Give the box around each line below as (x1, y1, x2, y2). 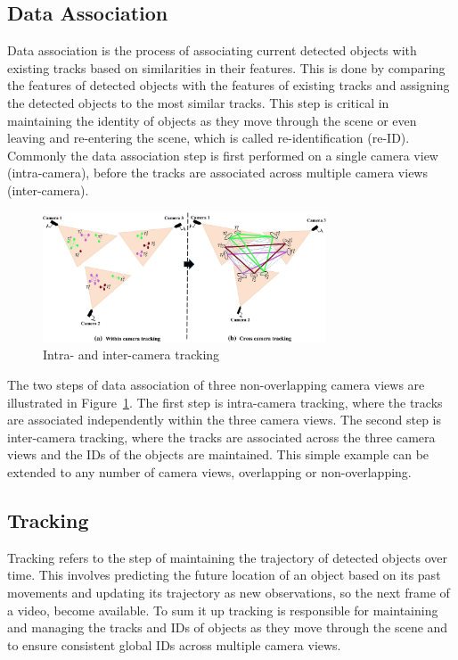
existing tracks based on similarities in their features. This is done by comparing (7, 58, 446, 77)
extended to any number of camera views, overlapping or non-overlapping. (7, 462, 412, 481)
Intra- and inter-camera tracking (43, 345, 220, 364)
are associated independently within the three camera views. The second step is (7, 410, 442, 429)
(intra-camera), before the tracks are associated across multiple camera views (7, 163, 428, 182)
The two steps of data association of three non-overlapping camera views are (7, 375, 425, 393)
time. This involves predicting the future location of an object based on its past (7, 565, 441, 584)
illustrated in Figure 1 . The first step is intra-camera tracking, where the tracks (7, 392, 443, 411)
